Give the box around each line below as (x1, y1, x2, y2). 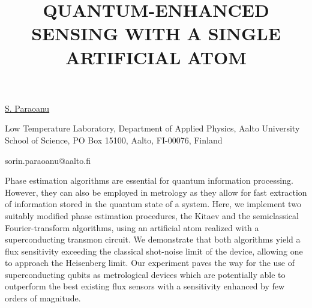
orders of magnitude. (5, 292, 81, 304)
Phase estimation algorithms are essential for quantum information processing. (5, 174, 293, 187)
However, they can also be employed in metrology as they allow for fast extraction (5, 186, 307, 198)
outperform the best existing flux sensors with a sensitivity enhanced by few (5, 280, 285, 292)
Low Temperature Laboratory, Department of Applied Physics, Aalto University (5, 122, 300, 134)
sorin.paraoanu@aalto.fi (5, 154, 91, 166)
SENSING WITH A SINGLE (31, 21, 281, 46)
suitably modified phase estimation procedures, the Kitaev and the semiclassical (5, 209, 299, 222)
